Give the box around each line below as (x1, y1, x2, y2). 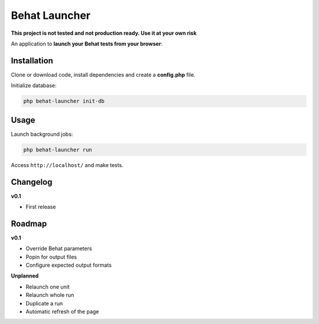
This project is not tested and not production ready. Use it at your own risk (11, 30, 197, 37)
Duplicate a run (25, 300, 63, 307)
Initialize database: (11, 82, 57, 89)
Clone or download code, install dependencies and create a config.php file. (11, 71, 196, 78)
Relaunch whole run (25, 292, 74, 299)
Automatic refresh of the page (25, 308, 99, 315)
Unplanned (11, 272, 39, 280)
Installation (11, 55, 53, 66)
